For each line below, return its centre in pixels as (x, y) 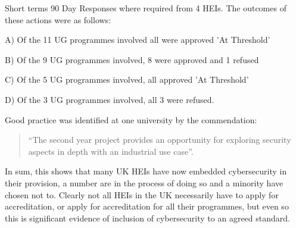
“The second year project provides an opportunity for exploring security (160, 140)
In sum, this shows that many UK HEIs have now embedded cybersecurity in (146, 171)
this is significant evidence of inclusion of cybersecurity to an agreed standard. (147, 218)
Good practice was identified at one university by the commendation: (131, 119)
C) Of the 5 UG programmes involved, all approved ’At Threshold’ (127, 79)
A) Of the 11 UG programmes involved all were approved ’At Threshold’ (138, 40)
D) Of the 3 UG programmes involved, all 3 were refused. (110, 99)
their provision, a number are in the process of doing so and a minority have (144, 182)
